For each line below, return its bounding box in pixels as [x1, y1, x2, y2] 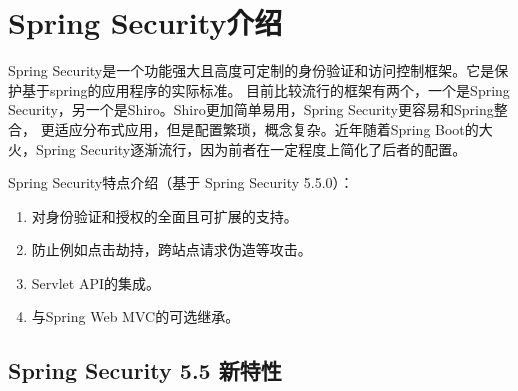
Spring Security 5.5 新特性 [8, 355, 282, 386]
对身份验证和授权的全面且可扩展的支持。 [31, 205, 298, 226]
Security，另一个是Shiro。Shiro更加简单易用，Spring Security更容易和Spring [8, 99, 494, 120]
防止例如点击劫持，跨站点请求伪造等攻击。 [31, 239, 312, 260]
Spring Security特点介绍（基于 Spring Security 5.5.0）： [8, 172, 354, 193]
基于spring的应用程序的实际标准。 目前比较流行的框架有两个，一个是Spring [21, 79, 510, 100]
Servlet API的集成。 [31, 272, 160, 293]
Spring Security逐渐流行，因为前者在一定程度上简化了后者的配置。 [35, 138, 467, 159]
